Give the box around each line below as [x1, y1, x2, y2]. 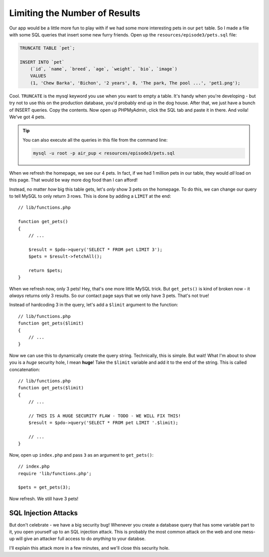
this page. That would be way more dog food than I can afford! [9, 177, 138, 183]
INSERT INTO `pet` [19, 59, 65, 65]
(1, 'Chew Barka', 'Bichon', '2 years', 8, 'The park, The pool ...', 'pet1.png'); [30, 80, 241, 86]
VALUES [30, 73, 46, 79]
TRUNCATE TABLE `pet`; [19, 45, 75, 51]
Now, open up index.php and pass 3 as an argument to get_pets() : [9, 452, 154, 458]
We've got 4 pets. [9, 114, 46, 120]
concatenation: [9, 366, 40, 372]
